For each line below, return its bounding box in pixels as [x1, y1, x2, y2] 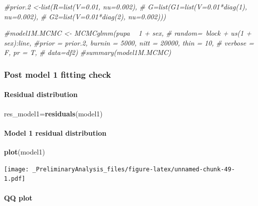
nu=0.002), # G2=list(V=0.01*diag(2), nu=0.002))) [4, 11, 166, 21]
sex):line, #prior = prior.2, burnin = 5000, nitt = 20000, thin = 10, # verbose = [4, 37, 254, 48]
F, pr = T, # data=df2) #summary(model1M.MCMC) [4, 47, 171, 57]
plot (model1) [4, 147, 45, 156]
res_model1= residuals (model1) [4, 108, 103, 118]
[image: [4, 165, 29, 173]
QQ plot [4, 192, 33, 203]
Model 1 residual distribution [4, 127, 107, 138]
